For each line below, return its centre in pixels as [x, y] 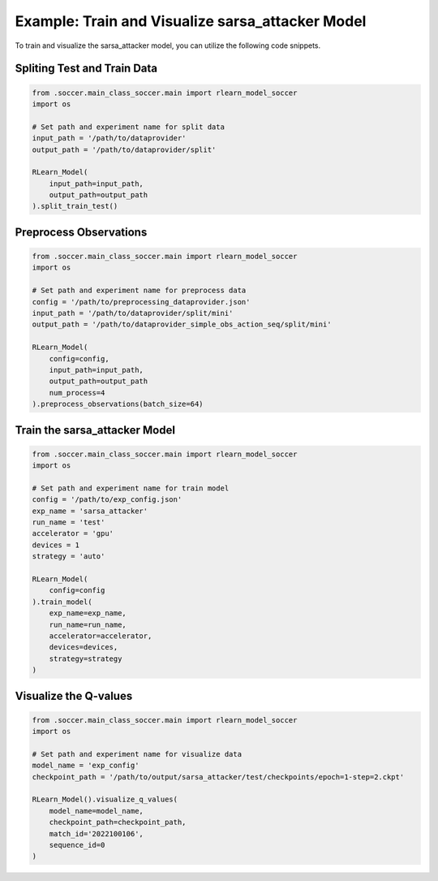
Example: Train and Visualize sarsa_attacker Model [191, 21]
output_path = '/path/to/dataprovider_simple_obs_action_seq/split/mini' [182, 324]
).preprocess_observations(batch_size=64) [118, 404]
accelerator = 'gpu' [73, 533]
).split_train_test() [75, 206]
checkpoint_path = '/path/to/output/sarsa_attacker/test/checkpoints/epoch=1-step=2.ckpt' [218, 777]
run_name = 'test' [69, 523]
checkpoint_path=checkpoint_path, [118, 823]
